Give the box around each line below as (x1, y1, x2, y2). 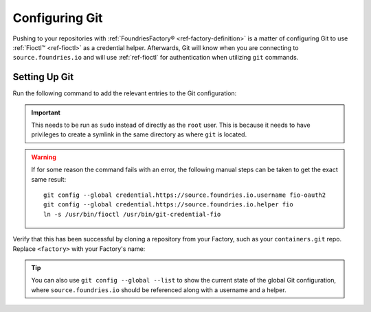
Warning (31, 153, 56, 161)
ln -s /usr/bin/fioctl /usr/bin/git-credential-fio (43, 210, 221, 218)
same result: (31, 175, 67, 183)
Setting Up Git (12, 71, 74, 83)
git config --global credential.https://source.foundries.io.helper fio (43, 201, 293, 208)
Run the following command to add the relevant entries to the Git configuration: (12, 89, 237, 97)
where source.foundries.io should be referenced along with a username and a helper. (31, 285, 286, 294)
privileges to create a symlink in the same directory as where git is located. (31, 130, 247, 139)
